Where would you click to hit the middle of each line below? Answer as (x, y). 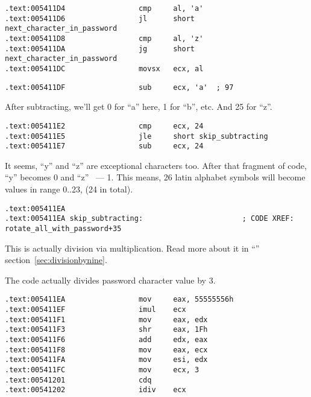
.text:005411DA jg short (100, 49)
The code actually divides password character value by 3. (110, 280)
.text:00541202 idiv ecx (96, 390)
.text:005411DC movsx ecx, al (104, 68)
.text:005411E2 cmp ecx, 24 (104, 126)
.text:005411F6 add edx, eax (106, 339)
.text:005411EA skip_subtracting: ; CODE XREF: (149, 219)
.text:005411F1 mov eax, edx (106, 319)
